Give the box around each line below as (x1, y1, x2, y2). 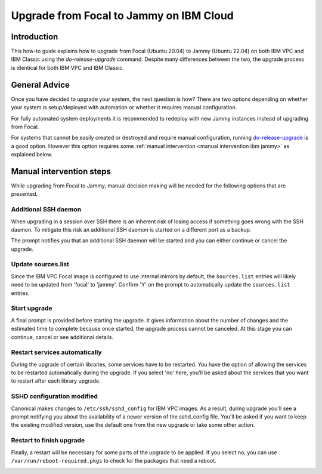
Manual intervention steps (11, 166, 112, 176)
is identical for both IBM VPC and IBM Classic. (11, 64, 125, 71)
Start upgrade (11, 304, 52, 313)
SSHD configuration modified (11, 392, 98, 401)
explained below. (11, 151, 53, 158)
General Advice (11, 79, 70, 90)
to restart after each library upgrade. (11, 377, 101, 384)
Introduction (11, 32, 58, 42)
